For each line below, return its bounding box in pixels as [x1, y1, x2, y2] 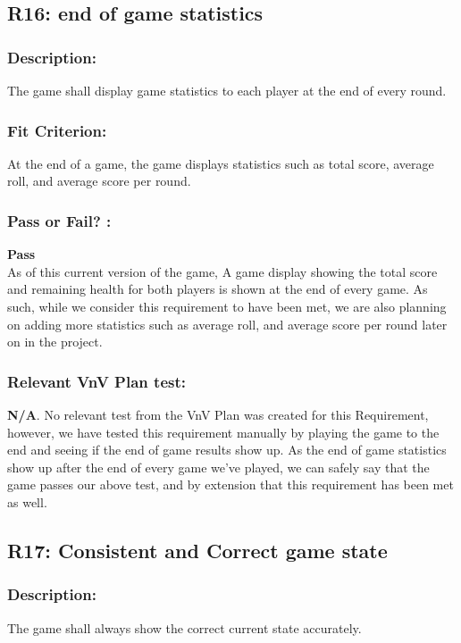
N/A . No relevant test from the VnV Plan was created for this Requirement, [7, 405, 429, 423]
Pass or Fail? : [7, 209, 112, 231]
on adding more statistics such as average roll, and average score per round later [7, 314, 448, 333]
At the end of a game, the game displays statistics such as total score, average [7, 154, 434, 172]
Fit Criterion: [7, 119, 107, 141]
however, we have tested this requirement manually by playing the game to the [7, 422, 440, 441]
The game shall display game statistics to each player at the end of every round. [7, 81, 447, 99]
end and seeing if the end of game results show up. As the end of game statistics [7, 440, 447, 459]
